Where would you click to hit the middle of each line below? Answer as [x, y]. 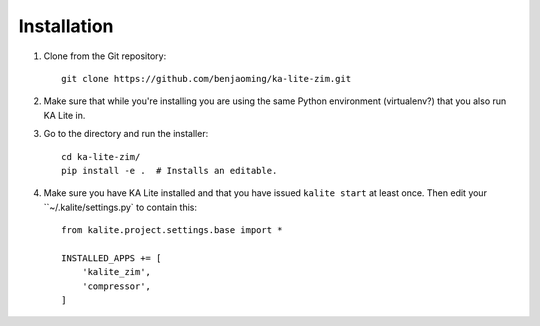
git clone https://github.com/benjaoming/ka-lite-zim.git [206, 78]
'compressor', [116, 286]
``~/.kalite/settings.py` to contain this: [120, 207]
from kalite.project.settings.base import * [172, 230]
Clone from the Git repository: [105, 56]
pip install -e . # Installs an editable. [169, 170]
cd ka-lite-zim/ [101, 156]
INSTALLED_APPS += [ [111, 258]
